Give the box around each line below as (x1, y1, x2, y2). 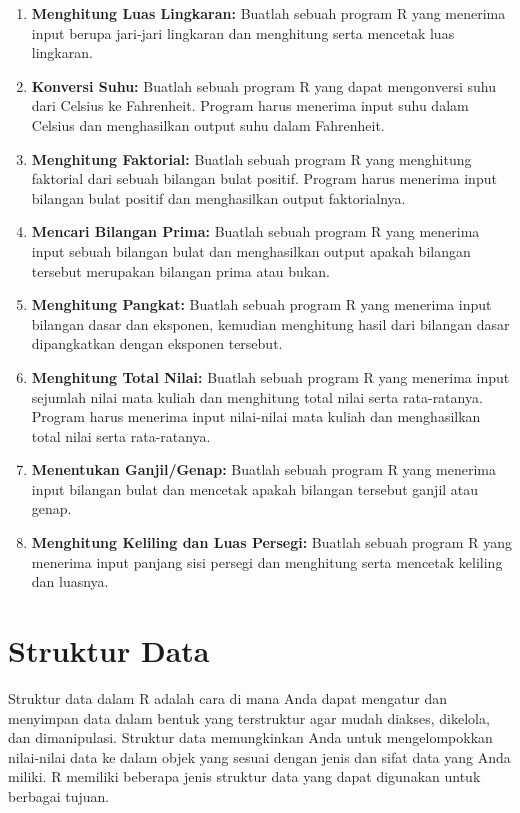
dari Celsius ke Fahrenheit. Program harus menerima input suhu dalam (31, 95, 469, 116)
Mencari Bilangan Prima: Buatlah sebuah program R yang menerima (31, 221, 480, 242)
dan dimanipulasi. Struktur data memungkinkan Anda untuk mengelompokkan (8, 727, 493, 748)
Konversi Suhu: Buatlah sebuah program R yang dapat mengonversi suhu (31, 75, 496, 96)
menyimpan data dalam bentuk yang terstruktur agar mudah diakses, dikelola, (8, 707, 490, 728)
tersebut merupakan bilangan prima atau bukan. (31, 260, 330, 281)
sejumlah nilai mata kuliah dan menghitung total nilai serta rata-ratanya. (31, 386, 483, 407)
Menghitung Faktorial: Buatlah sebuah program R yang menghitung (31, 148, 472, 169)
